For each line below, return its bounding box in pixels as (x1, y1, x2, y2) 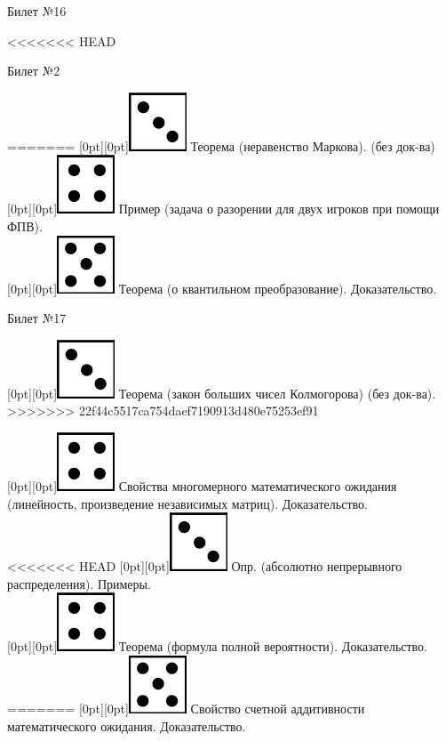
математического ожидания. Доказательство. (7, 716, 246, 735)
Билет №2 (7, 61, 60, 80)
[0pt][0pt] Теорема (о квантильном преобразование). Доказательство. (7, 278, 437, 297)
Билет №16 (7, 2, 67, 20)
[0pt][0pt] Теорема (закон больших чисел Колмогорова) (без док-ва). (7, 383, 436, 402)
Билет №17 (7, 309, 67, 327)
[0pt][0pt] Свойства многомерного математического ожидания (7, 476, 397, 495)
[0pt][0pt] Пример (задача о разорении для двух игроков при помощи (7, 199, 440, 218)
